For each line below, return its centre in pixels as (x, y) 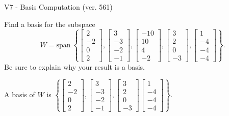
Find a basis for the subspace (50, 24)
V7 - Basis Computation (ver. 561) (58, 7)
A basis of (20, 94)
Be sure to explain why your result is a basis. (75, 66)
